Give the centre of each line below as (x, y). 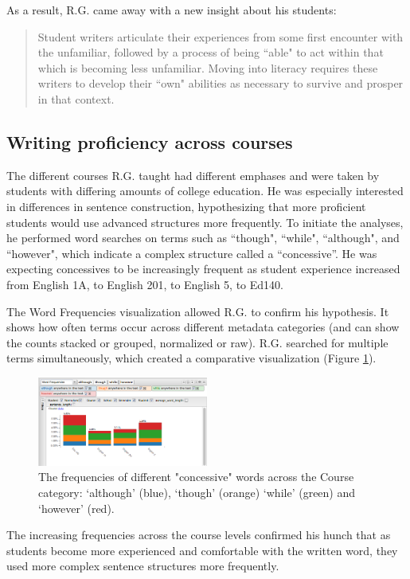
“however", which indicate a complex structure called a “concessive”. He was (192, 253)
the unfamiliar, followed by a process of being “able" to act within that (211, 52)
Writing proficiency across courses (150, 141)
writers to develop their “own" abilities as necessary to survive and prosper (221, 83)
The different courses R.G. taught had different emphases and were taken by (193, 175)
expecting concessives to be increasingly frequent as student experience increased (203, 269)
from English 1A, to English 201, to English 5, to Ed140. (145, 284)
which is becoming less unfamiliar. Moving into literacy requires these (208, 67)
